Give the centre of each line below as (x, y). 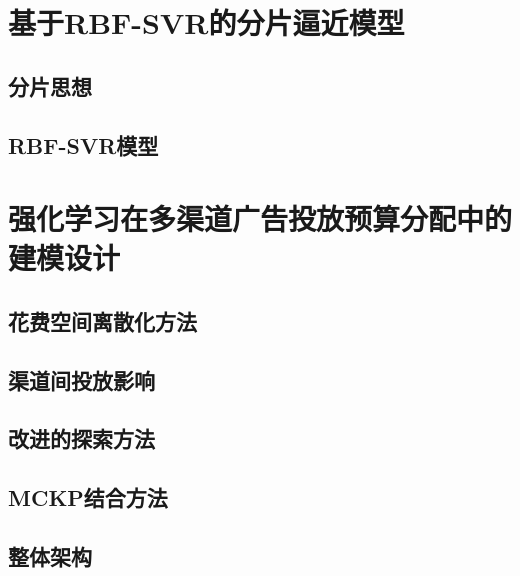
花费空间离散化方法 (102, 320)
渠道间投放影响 (81, 379)
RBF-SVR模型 (83, 144)
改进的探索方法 (81, 438)
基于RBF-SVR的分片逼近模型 (206, 22)
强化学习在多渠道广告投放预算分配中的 (260, 218)
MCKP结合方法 (88, 497)
